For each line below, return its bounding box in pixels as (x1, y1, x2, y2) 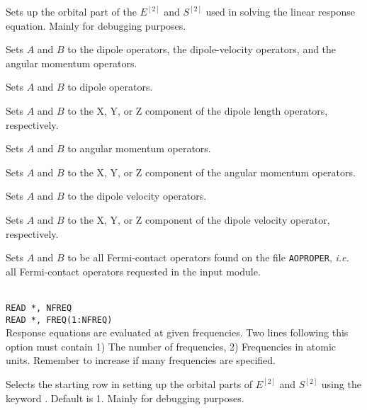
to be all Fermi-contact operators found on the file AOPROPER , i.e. (67, 250, 349, 265)
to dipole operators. (67, 79, 153, 94)
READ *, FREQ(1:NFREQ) (6, 314, 113, 325)
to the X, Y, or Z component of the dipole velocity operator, (67, 212, 330, 227)
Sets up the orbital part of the (6, 4, 137, 18)
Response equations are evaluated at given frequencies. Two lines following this (6, 325, 349, 340)
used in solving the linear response (205, 4, 355, 18)
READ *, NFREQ (6, 302, 72, 313)
